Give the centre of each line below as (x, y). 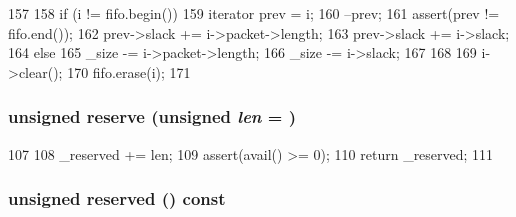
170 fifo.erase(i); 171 (129, 71)
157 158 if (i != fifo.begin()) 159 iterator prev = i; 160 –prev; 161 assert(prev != (254, 13)
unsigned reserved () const (117, 198)
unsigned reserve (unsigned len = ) (152, 116)
